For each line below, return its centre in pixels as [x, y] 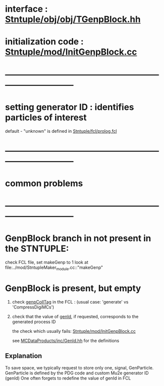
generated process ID [34, 322]
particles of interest [46, 117]
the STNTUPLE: [37, 249]
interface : [26, 9]
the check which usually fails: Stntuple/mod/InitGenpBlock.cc [74, 331]
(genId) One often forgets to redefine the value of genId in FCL [68, 378]
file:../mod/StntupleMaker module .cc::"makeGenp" [54, 268]
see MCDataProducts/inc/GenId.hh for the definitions [66, 341]
